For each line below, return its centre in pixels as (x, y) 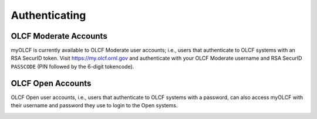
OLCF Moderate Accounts (59, 36)
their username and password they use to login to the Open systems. (94, 106)
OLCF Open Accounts (51, 83)
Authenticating (48, 15)
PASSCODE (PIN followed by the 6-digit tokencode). (72, 66)
